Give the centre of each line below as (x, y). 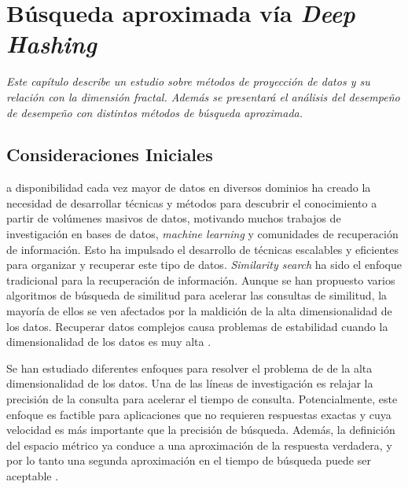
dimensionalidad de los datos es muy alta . (109, 342)
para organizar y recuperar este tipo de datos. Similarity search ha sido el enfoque (204, 265)
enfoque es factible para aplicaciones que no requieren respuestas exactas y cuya (199, 414)
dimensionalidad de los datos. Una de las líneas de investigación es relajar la (190, 383)
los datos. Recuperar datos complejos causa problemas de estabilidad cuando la (197, 326)
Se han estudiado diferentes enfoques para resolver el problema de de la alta (189, 368)
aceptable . (33, 475)
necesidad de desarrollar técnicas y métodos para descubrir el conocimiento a (192, 202)
